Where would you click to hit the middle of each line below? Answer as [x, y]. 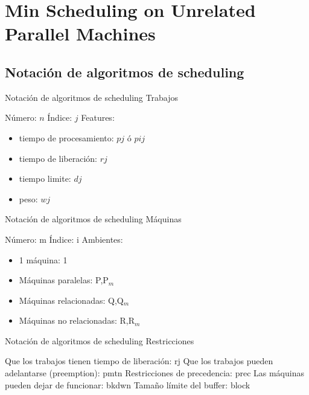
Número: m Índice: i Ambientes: [64, 239]
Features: [98, 117]
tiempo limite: [45, 178]
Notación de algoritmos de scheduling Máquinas [93, 219]
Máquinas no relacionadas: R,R [77, 320]
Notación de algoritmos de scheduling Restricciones [100, 340]
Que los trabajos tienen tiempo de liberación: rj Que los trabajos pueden [139, 361]
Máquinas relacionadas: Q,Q [71, 300]
